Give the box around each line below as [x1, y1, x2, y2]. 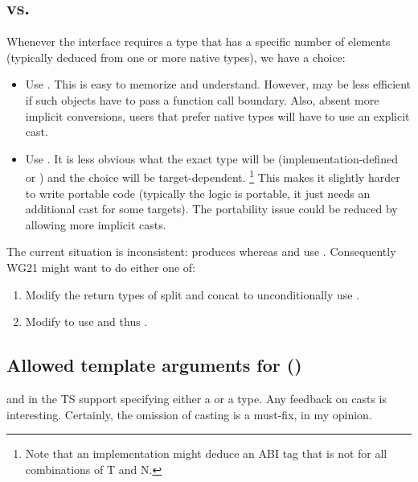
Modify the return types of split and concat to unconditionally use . [25, 286, 360, 303]
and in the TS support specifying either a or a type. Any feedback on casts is [6, 389, 387, 406]
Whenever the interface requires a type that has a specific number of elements [6, 33, 391, 50]
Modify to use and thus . [25, 313, 148, 330]
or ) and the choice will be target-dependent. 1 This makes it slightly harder [25, 167, 400, 186]
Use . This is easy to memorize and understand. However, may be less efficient [25, 76, 412, 93]
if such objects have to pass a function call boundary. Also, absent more [25, 91, 379, 108]
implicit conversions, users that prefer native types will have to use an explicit [25, 107, 410, 124]
